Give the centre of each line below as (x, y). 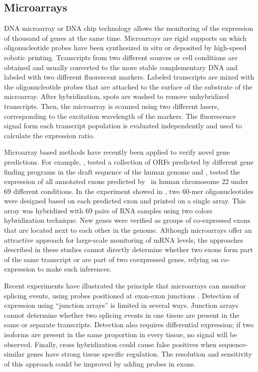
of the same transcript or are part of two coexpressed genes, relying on (111, 259)
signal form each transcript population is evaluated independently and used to (123, 126)
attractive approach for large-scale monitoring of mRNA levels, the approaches (124, 239)
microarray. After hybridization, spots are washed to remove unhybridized (117, 96)
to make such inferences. (75, 269)
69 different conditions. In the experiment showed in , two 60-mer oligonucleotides (129, 191)
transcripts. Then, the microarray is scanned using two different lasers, (112, 106)
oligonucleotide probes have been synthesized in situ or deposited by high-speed (125, 47)
